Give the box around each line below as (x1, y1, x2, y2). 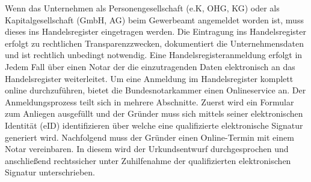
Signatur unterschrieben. (5, 166, 95, 178)
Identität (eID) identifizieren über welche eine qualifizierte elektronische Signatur (5, 119, 303, 131)
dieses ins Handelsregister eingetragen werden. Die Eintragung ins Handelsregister (5, 25, 306, 38)
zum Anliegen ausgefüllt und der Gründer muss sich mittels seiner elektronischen (5, 107, 303, 120)
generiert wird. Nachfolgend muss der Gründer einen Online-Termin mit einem (5, 131, 294, 143)
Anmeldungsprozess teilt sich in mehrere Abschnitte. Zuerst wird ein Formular (5, 95, 294, 108)
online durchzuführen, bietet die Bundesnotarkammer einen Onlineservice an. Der (5, 84, 306, 96)
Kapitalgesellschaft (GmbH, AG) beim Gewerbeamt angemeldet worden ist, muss (5, 13, 304, 26)
